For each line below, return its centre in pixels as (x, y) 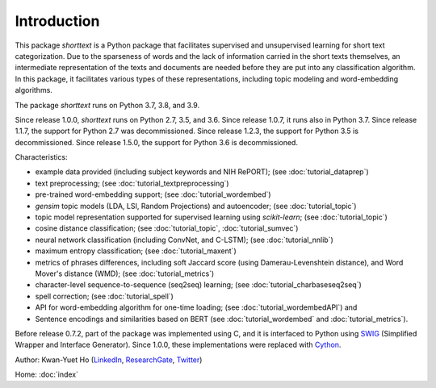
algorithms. (34, 90)
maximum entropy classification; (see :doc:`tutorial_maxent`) (136, 251)
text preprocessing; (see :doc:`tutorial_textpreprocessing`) (132, 183)
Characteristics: (41, 157)
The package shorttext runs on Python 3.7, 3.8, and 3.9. (107, 105)
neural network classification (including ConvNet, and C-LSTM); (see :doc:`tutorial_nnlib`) (184, 240)
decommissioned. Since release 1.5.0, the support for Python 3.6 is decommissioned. (157, 142)
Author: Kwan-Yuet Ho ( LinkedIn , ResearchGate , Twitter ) (109, 360)
